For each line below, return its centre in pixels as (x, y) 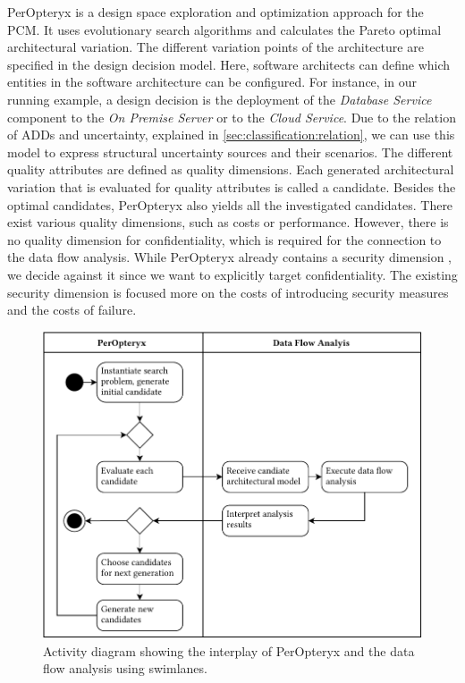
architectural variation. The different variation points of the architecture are (216, 47)
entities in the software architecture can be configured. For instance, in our (212, 82)
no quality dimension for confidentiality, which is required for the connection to (224, 239)
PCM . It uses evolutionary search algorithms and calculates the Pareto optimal (224, 29)
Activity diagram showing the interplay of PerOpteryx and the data (229, 650)
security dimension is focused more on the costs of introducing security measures (228, 292)
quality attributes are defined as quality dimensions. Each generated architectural (231, 169)
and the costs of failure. (72, 310)
